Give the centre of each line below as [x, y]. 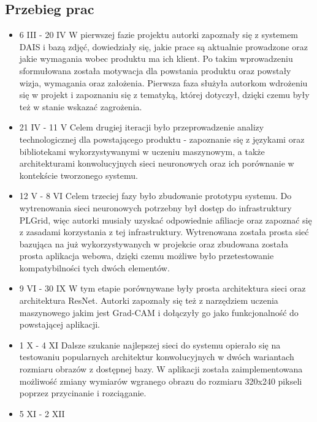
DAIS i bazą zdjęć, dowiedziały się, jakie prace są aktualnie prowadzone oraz [164, 46]
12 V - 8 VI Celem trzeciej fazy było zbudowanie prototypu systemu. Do [155, 196]
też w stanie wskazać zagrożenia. [81, 106]
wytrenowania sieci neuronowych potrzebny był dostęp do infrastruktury [155, 207]
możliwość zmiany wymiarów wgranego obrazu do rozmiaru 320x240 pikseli [161, 381]
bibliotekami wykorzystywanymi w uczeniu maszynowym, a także [142, 151]
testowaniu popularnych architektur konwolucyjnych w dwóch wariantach [157, 357]
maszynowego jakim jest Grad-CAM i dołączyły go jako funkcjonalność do [159, 312]
